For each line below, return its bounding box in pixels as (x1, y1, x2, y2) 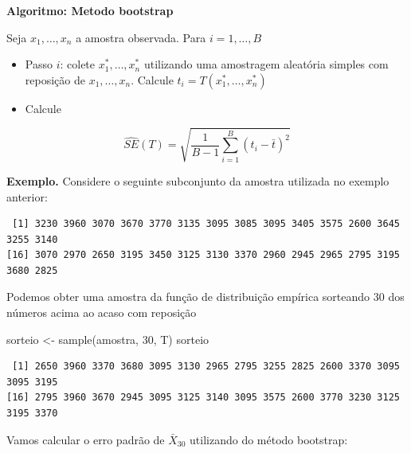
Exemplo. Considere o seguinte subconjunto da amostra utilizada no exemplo (6, 172, 389, 189)
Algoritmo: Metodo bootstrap (6, 2, 174, 18)
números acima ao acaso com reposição (6, 304, 197, 321)
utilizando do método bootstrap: (190, 431, 348, 447)
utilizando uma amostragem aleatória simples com (143, 56, 389, 72)
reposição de (25, 71, 85, 88)
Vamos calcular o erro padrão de (6, 431, 165, 447)
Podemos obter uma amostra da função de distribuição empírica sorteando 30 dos (6, 288, 405, 305)
